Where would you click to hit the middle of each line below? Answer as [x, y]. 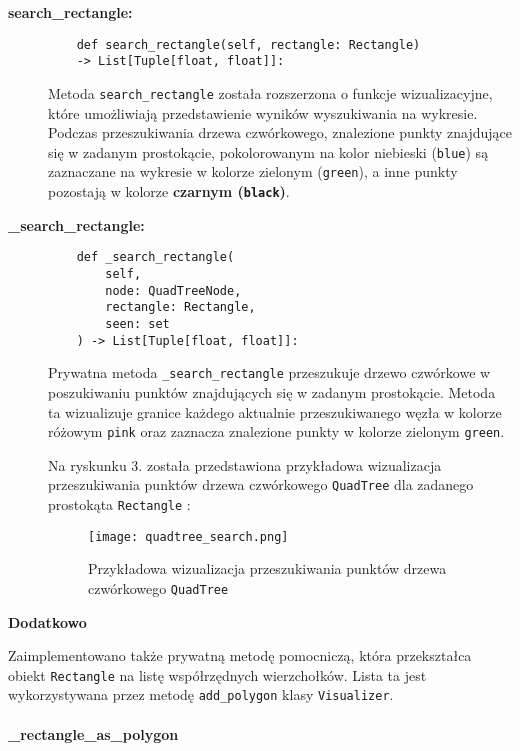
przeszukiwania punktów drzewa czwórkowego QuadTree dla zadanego [261, 484]
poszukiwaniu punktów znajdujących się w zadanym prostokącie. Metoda [272, 391]
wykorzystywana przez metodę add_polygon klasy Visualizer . [201, 694]
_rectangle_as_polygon [93, 733]
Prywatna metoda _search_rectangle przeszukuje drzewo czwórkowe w [269, 372]
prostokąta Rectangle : [119, 504]
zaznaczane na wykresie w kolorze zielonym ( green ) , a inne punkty [253, 171]
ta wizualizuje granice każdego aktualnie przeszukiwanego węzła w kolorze [275, 411]
